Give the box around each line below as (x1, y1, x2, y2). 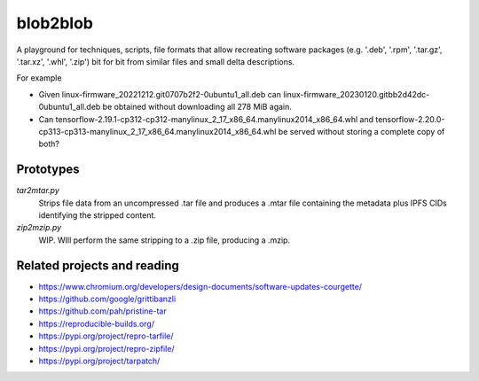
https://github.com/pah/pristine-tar (38, 306, 168, 316)
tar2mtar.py (16, 185, 59, 196)
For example (16, 73, 62, 83)
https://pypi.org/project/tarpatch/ (38, 355, 161, 366)
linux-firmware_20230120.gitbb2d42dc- (282, 89, 430, 99)
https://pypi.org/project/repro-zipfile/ (38, 343, 175, 354)
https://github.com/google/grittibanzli (38, 293, 177, 305)
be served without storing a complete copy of (278, 126, 445, 136)
